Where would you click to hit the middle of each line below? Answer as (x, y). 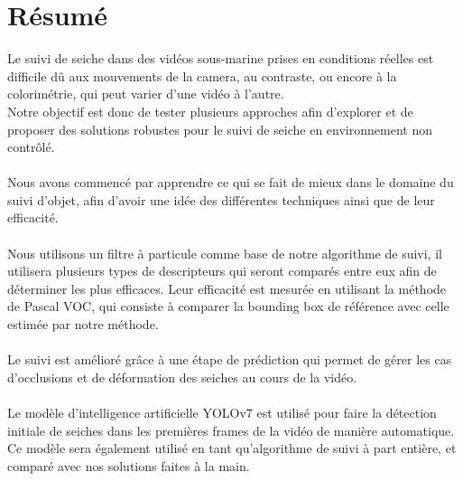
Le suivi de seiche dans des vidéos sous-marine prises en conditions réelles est (221, 58)
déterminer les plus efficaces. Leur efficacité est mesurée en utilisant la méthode (227, 288)
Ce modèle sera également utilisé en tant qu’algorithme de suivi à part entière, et (232, 448)
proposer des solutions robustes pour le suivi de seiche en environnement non (220, 129)
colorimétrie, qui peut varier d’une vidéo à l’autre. (146, 94)
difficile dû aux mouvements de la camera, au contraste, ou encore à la (202, 75)
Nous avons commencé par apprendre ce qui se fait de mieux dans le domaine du (231, 182)
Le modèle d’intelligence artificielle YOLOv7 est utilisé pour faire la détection (222, 412)
